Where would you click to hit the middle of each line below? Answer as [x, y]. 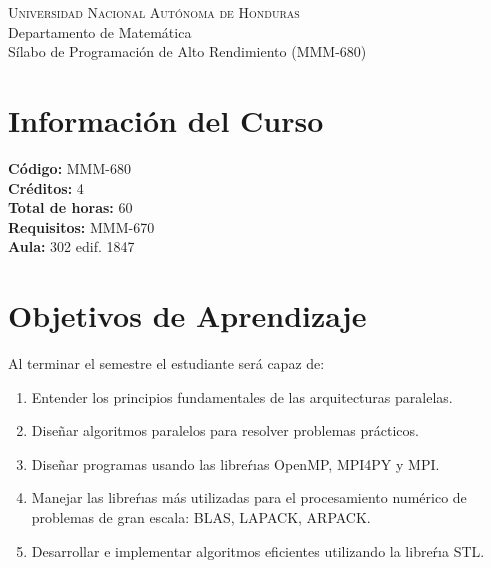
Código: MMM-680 [69, 167]
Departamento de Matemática [100, 31]
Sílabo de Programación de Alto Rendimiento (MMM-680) [187, 51]
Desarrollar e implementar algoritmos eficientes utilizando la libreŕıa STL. [258, 550]
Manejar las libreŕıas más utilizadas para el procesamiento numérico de [249, 497]
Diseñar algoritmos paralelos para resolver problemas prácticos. [225, 430]
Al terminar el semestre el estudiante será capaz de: [166, 363]
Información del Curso [166, 119]
